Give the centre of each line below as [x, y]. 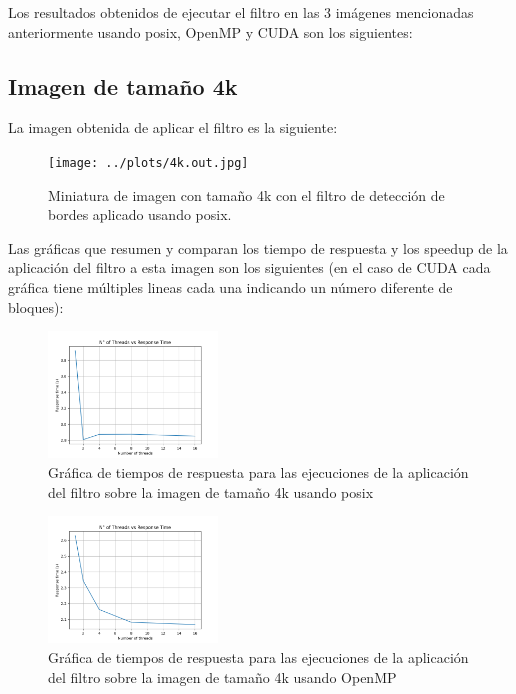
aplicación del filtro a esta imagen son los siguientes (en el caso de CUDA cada [249, 267]
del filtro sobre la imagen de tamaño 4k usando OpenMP [222, 676]
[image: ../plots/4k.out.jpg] [148, 162]
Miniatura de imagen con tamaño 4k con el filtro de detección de [246, 194]
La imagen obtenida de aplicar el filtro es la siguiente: [173, 127]
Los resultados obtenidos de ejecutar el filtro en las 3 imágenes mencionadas [241, 12]
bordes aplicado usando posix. [140, 214]
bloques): [36, 306]
